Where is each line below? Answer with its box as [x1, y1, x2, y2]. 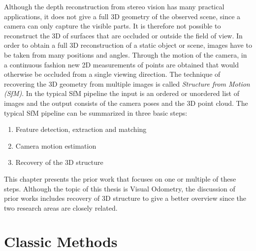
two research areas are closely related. [4, 202, 118, 213]
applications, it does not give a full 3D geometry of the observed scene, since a [4, 11, 241, 21]
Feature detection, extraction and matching [15, 124, 147, 134]
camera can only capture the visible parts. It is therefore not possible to [4, 21, 221, 31]
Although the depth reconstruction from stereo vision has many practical [4, 1, 224, 11]
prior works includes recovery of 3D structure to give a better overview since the [4, 193, 246, 203]
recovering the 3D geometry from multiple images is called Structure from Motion [4, 78, 250, 89]
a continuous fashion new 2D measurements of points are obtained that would [4, 59, 239, 69]
